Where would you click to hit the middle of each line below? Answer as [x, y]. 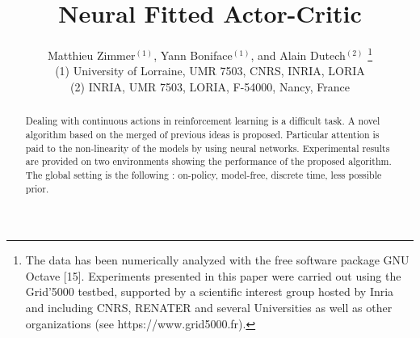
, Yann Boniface [193, 55]
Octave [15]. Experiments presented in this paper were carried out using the [213, 275]
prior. [37, 188]
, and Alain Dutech [298, 55]
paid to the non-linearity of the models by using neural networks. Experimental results [208, 148]
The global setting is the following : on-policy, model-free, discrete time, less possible [204, 174]
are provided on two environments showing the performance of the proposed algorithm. [208, 161]
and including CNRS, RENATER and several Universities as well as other [209, 308]
